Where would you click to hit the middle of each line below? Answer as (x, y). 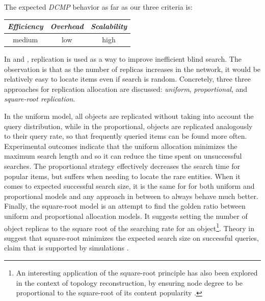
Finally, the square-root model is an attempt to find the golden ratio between (125, 206)
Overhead (67, 26)
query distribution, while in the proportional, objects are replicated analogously (128, 126)
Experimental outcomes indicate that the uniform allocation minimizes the (121, 146)
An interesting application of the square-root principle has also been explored (137, 272)
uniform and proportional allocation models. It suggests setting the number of (126, 216)
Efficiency (25, 26)
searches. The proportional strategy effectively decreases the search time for (122, 166)
